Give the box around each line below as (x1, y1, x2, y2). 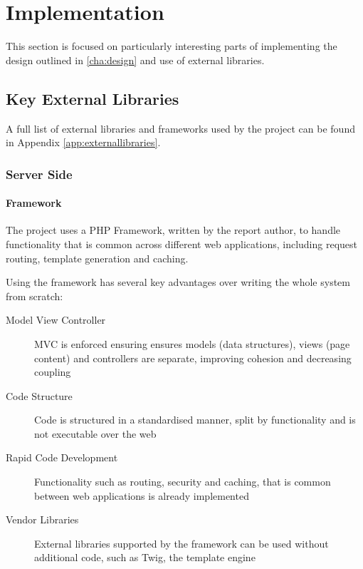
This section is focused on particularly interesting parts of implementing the (6, 39, 337, 53)
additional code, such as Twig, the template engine (34, 550, 256, 565)
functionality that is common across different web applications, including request (6, 236, 358, 251)
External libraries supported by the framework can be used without (34, 535, 329, 550)
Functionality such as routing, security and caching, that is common (34, 474, 331, 489)
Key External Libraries (6, 87, 179, 109)
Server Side (6, 165, 73, 183)
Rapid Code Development (6, 450, 118, 465)
